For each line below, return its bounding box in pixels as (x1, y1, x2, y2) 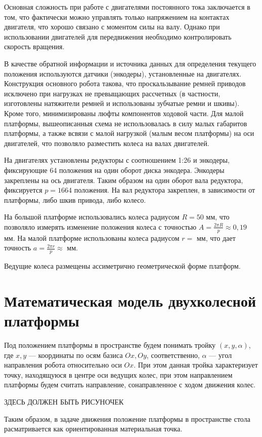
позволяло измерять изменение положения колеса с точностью (4, 221, 197, 232)
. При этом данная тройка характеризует (133, 359, 258, 370)
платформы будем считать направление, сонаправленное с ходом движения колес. (4, 379, 256, 390)
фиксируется (4, 185, 43, 195)
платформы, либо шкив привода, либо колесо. (4, 194, 146, 205)
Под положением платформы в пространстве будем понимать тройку (4, 340, 216, 350)
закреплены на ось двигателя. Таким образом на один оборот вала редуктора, (4, 174, 243, 185)
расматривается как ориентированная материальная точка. (4, 423, 182, 434)
